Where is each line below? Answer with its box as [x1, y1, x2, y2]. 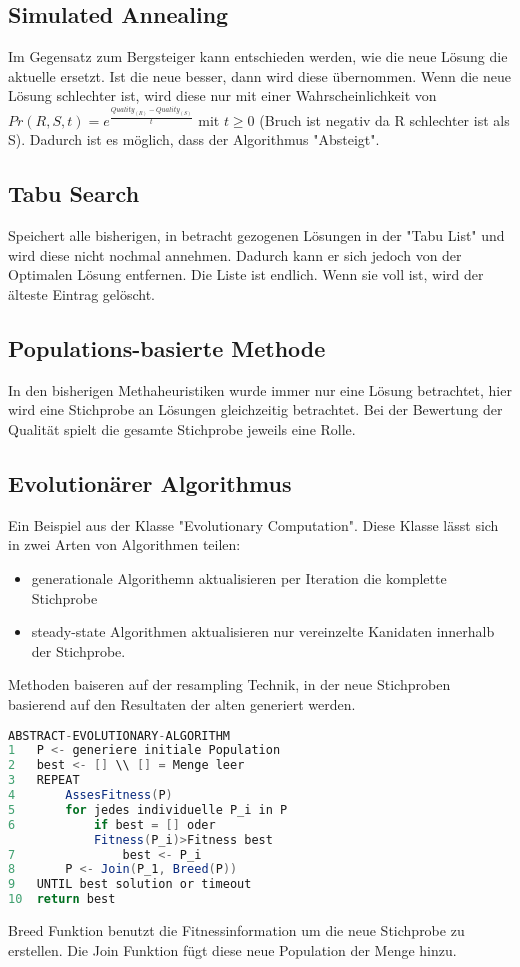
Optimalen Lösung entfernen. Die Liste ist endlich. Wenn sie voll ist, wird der [8, 264, 484, 285]
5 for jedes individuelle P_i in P [8, 802, 288, 817]
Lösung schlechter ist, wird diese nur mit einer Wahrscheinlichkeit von [8, 85, 437, 106]
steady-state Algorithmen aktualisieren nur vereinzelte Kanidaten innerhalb [31, 621, 495, 642]
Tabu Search [8, 178, 140, 209]
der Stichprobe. [31, 640, 126, 661]
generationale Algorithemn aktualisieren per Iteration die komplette [31, 567, 447, 588]
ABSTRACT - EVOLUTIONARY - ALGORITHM [8, 728, 230, 743]
